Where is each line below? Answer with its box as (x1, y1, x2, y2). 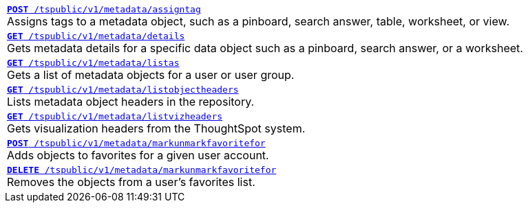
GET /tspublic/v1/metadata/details (7, 31, 185, 41)
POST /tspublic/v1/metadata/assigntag (7, 4, 201, 14)
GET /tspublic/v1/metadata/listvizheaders (7, 111, 223, 122)
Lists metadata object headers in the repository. (7, 95, 255, 108)
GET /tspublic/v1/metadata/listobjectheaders (7, 84, 239, 95)
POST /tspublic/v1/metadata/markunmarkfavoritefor (7, 138, 266, 148)
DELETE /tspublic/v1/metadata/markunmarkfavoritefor (7, 165, 277, 175)
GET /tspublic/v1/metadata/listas (7, 58, 180, 68)
